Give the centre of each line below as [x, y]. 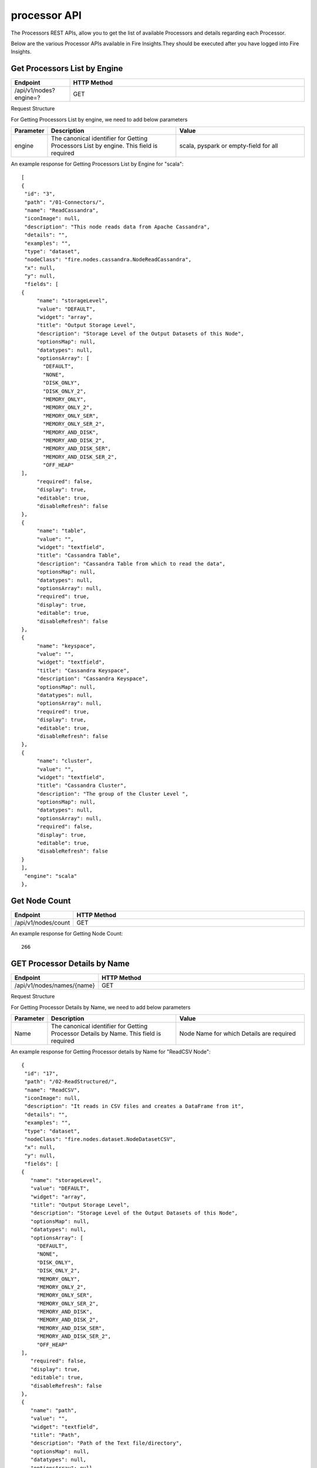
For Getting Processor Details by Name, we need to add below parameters [101, 1007]
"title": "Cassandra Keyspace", [83, 670]
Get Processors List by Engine [67, 68]
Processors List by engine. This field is [104, 146]
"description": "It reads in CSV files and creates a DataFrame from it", [134, 1106]
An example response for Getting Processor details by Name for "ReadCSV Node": [111, 1052]
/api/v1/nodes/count [42, 922]
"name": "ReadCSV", [52, 1090]
